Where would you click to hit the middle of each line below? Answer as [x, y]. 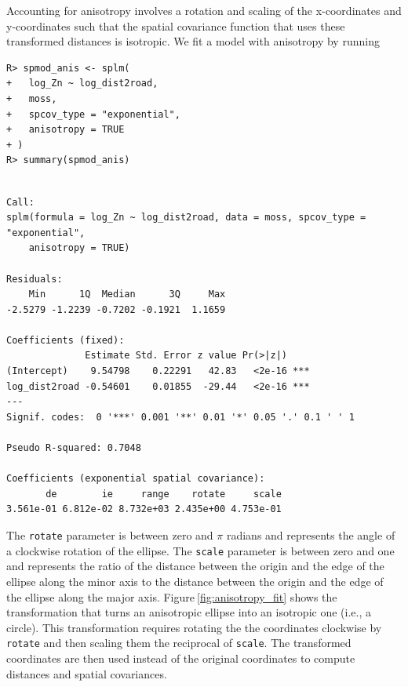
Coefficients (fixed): [66, 340]
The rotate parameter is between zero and [110, 535]
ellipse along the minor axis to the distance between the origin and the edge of [195, 581]
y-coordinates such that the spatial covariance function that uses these [176, 25]
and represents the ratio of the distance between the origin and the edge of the [195, 566]
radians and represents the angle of [311, 535]
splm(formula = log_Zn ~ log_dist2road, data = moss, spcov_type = [186, 218]
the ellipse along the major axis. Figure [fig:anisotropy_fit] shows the [172, 596]
